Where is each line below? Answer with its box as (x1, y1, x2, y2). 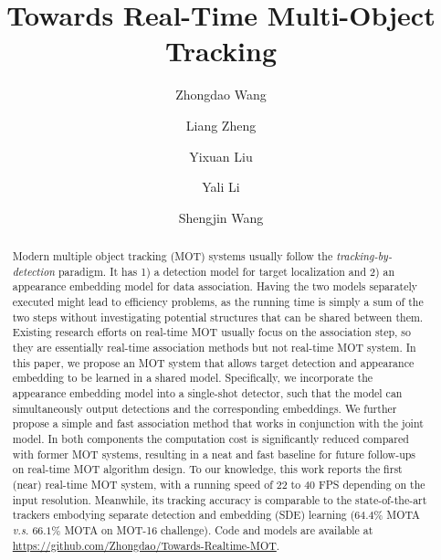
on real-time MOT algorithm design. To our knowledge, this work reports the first (12, 461, 403, 477)
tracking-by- (336, 248, 393, 264)
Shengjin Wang (178, 207, 264, 227)
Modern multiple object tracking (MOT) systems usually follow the (12, 248, 333, 264)
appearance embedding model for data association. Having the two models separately (12, 279, 418, 294)
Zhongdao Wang (175, 85, 267, 104)
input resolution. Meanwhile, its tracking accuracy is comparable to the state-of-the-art (12, 491, 427, 507)
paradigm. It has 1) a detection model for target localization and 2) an (58, 263, 395, 279)
